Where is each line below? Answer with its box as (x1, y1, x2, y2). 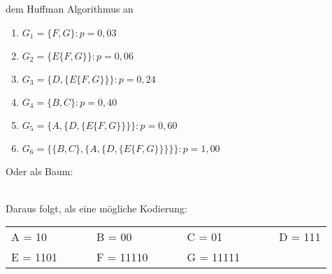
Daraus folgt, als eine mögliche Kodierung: (6, 200, 187, 215)
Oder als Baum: (6, 163, 73, 178)
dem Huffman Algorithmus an (6, 1, 133, 15)
